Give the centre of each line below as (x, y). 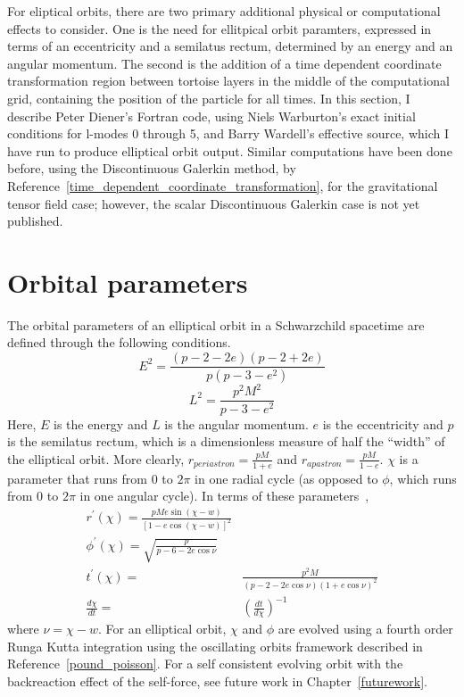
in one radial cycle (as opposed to (286, 478)
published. (35, 221)
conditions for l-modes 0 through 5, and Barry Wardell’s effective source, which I (228, 133)
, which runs (423, 478)
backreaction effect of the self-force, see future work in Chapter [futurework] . (217, 681)
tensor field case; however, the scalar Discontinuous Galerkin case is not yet (214, 203)
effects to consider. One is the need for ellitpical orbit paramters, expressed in (220, 28)
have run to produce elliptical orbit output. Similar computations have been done (230, 150)
